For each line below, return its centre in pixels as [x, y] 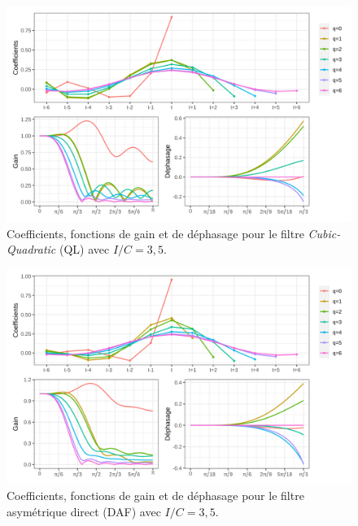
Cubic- [324, 233]
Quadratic [31, 249]
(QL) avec [84, 249]
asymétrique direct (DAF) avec [84, 511]
